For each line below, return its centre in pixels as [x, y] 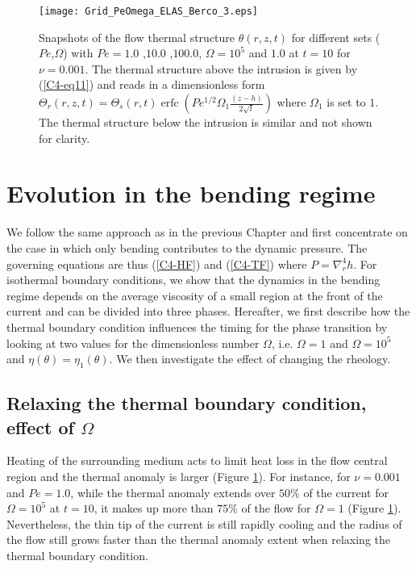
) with [78, 53]
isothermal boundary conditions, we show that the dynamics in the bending [193, 280]
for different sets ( [336, 37]
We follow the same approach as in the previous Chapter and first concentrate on [207, 232]
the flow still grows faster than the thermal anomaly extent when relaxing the [198, 540]
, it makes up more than [154, 508]
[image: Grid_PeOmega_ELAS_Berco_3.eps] [149, 11]
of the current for [346, 492]
